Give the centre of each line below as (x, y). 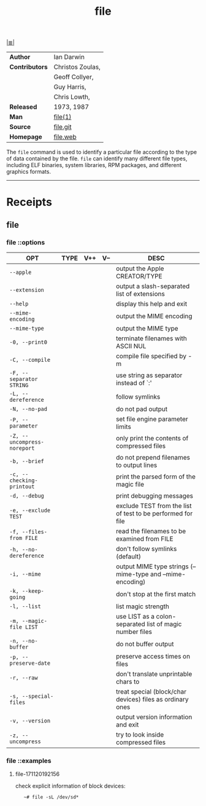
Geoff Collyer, (74, 77)
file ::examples (29, 761)
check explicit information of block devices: (70, 786)
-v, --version (30, 721)
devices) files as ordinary (152, 700)
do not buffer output (145, 644)
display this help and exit (151, 304)
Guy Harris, (70, 87)
